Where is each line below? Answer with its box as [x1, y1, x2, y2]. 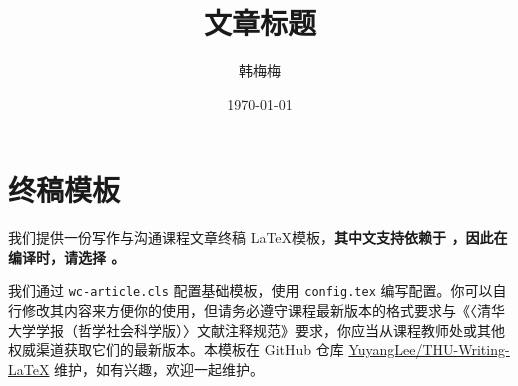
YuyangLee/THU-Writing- [348, 339, 510, 360]
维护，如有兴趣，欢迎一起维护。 [54, 358, 265, 379]
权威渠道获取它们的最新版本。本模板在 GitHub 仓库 [8, 339, 344, 360]
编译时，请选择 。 [8, 246, 126, 267]
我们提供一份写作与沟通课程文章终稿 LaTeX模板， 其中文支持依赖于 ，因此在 [8, 227, 508, 248]
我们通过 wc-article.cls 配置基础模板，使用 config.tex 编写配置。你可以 [8, 280, 493, 301]
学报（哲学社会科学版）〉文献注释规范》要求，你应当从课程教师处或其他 [35, 319, 505, 340]
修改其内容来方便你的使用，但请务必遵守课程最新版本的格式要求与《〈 [21, 300, 477, 321]
